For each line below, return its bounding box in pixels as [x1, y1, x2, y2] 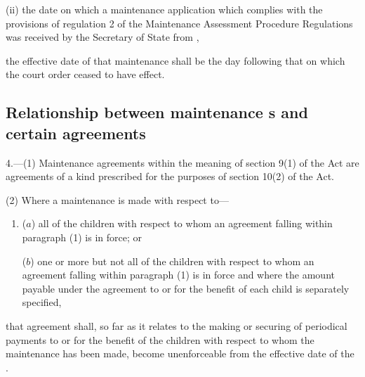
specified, [22, 295, 62, 309]
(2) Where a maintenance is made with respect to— [6, 192, 229, 207]
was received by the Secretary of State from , [6, 30, 199, 44]
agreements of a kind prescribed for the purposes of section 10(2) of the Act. [6, 169, 335, 184]
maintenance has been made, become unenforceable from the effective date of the [6, 346, 354, 361]
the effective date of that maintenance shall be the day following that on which [6, 53, 345, 68]
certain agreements [6, 122, 146, 143]
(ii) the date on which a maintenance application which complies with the [6, 2, 323, 16]
